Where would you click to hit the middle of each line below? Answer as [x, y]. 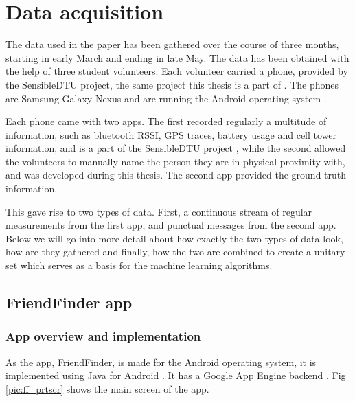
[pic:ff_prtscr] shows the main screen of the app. [107, 388]
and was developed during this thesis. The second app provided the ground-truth [176, 175]
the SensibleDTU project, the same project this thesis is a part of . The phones [172, 84]
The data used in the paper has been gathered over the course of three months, [172, 44]
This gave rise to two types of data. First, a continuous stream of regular [159, 211]
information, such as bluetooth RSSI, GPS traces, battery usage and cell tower [171, 134]
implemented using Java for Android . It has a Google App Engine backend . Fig [176, 375]
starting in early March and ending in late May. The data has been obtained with [177, 57]
